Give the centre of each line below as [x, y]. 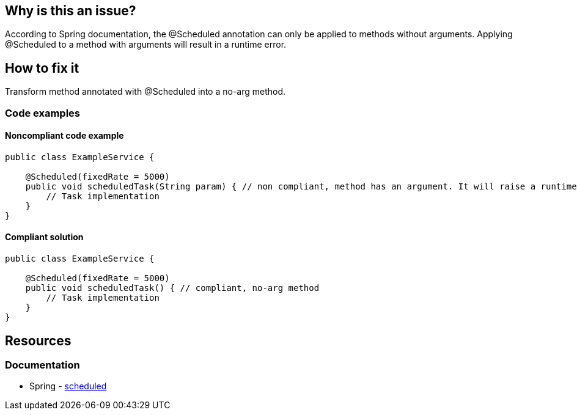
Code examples [43, 113]
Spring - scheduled [68, 386]
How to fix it [42, 68]
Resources [38, 340]
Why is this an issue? [71, 11]
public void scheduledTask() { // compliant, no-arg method [172, 288]
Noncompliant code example [64, 136]
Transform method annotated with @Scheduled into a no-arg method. [145, 92]
